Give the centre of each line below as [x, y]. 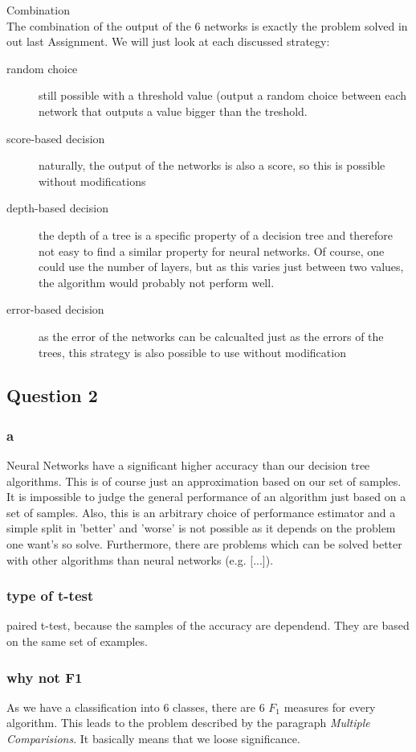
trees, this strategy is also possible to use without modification [192, 352]
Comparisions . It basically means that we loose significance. [153, 739]
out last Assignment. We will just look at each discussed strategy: [168, 41]
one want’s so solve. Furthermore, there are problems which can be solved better [204, 544]
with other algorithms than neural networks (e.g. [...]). [140, 559]
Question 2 [52, 395]
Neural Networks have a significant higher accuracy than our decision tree [188, 465]
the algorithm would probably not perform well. [157, 282]
